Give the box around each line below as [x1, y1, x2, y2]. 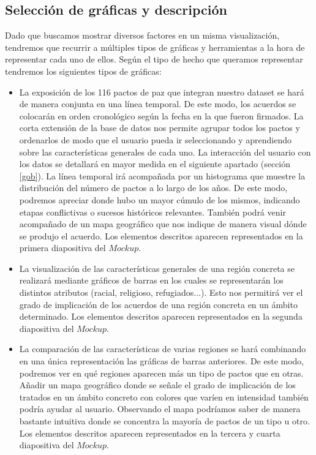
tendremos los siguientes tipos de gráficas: [5, 64, 162, 77]
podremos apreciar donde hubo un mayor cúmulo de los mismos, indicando [19, 193, 300, 206]
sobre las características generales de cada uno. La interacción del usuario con [19, 145, 311, 158]
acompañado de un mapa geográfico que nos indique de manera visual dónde [19, 217, 307, 230]
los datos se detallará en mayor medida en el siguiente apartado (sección [19, 157, 291, 170]
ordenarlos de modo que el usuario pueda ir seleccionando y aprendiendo [19, 133, 292, 146]
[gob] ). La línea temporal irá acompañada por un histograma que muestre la [19, 169, 306, 182]
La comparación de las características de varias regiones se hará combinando [19, 342, 306, 355]
